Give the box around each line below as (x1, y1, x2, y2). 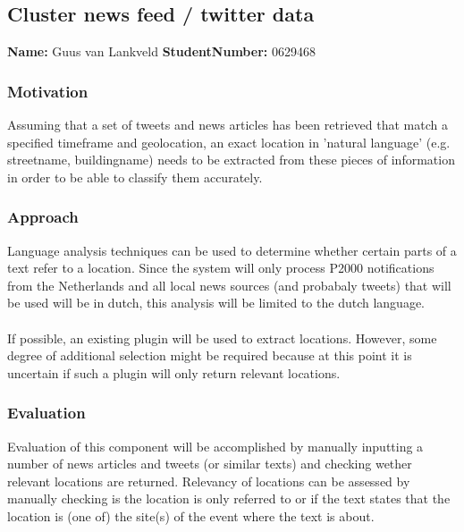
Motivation (7, 80, 89, 102)
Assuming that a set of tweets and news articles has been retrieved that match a (7, 115, 448, 134)
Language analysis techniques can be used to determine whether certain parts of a (7, 241, 457, 259)
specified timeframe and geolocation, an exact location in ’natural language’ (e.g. (7, 132, 451, 151)
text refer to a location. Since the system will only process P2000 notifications (7, 258, 434, 277)
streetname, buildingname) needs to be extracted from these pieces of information (7, 150, 455, 169)
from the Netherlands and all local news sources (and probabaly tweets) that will (7, 275, 451, 294)
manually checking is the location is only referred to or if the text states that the (7, 489, 451, 508)
